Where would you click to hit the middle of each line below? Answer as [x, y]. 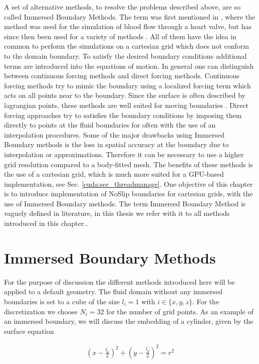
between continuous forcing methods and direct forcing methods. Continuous [122, 76]
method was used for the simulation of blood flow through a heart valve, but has [128, 26]
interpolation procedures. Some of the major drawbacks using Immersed [114, 134]
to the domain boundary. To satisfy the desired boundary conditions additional [125, 55]
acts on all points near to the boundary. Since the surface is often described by [125, 95]
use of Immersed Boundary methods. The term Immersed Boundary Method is [125, 203]
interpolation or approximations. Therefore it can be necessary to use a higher [124, 154]
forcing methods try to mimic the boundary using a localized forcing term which [127, 85]
